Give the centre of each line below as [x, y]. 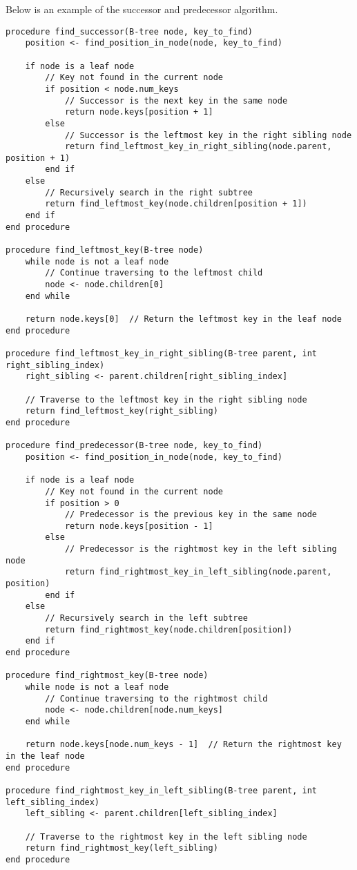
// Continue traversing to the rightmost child [156, 698]
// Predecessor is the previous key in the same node [191, 515]
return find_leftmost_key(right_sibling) [122, 411]
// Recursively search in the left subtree [146, 618]
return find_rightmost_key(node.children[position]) [169, 629]
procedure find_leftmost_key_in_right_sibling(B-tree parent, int [162, 353]
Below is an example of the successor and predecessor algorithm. [142, 9]
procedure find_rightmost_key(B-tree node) [107, 676]
